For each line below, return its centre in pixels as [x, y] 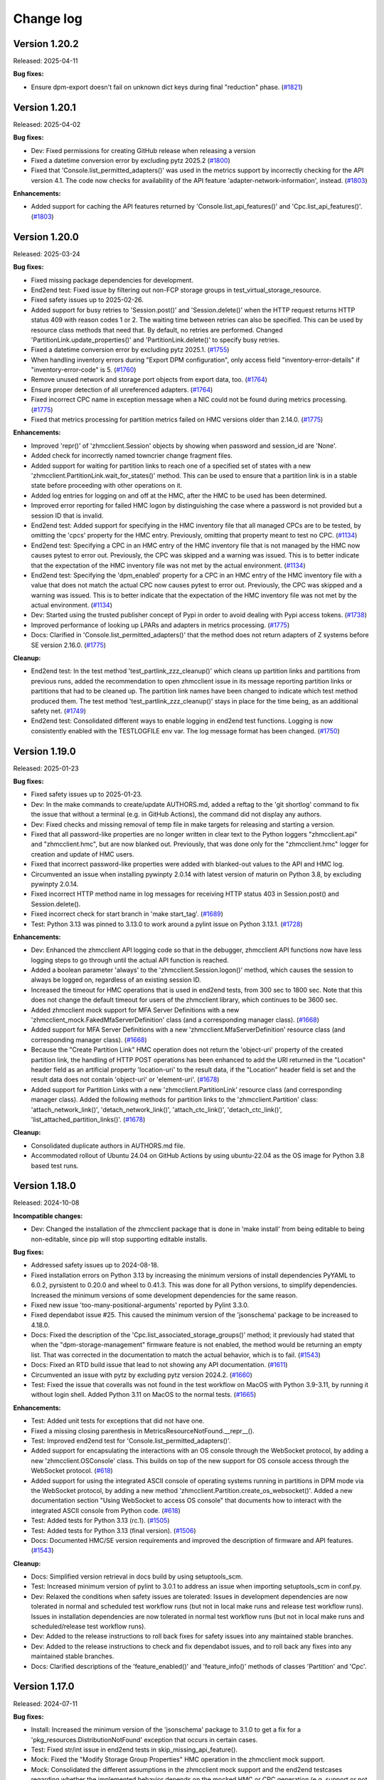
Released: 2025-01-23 [46, 768]
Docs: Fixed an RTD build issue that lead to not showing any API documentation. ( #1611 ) [159, 1365]
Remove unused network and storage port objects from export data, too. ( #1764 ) [149, 379]
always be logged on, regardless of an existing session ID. [116, 980]
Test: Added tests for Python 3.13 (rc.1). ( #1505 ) [100, 1521]
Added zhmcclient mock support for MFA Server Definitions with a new [135, 1010]
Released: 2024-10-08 [46, 1203]
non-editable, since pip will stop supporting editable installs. [119, 1239]
